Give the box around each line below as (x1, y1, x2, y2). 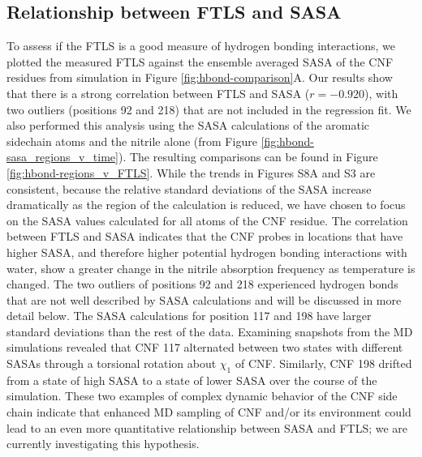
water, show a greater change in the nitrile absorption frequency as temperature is (6, 259, 416, 276)
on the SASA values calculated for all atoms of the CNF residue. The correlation (6, 211, 408, 228)
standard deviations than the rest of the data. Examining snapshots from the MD (6, 322, 413, 340)
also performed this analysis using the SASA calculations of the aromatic (6, 117, 370, 134)
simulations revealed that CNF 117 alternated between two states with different (6, 339, 403, 356)
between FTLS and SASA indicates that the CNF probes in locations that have (6, 228, 403, 245)
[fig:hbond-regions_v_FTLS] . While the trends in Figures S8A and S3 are (6, 164, 376, 181)
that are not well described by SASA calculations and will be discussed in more (6, 291, 402, 308)
